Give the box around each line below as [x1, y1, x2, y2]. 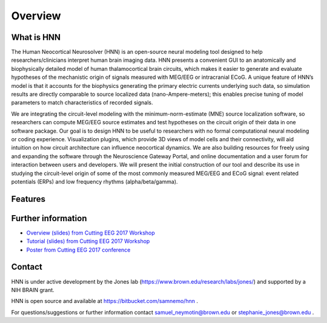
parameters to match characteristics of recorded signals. [11, 99, 153, 106]
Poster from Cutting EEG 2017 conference [26, 246, 131, 253]
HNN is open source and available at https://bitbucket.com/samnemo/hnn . [11, 298, 198, 305]
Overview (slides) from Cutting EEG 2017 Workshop [26, 229, 156, 236]
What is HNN [11, 32, 61, 42]
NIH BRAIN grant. [11, 286, 54, 293]
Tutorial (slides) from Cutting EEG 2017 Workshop [26, 238, 150, 245]
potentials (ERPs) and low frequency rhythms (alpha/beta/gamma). [11, 178, 178, 185]
